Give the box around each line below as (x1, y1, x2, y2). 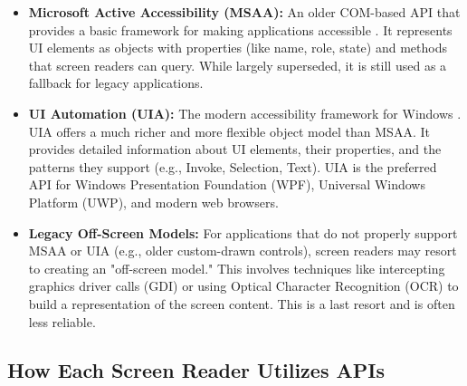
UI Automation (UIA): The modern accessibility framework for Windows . (28, 103, 462, 122)
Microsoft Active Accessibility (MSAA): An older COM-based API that (28, 3, 461, 21)
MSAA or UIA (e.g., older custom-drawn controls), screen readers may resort (28, 241, 457, 260)
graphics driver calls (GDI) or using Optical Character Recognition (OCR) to (28, 276, 459, 295)
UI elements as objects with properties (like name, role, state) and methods (28, 38, 447, 57)
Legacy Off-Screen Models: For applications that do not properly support (28, 223, 458, 242)
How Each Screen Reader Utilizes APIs (7, 356, 385, 384)
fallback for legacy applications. (28, 73, 204, 92)
